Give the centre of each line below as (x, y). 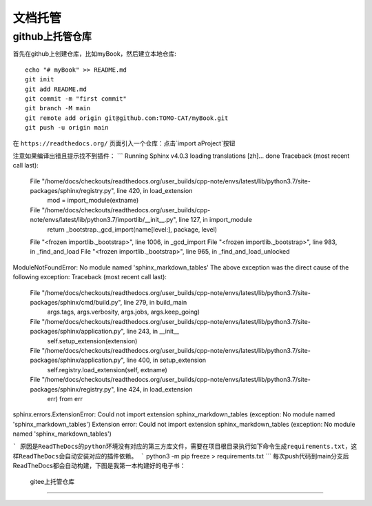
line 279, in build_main (155, 302)
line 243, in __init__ (153, 332)
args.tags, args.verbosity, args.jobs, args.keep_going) (123, 312)
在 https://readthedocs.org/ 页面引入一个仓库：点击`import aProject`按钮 (124, 143)
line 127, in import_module (216, 220)
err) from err (65, 398)
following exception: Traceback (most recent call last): (90, 277)
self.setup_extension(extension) (92, 341)
